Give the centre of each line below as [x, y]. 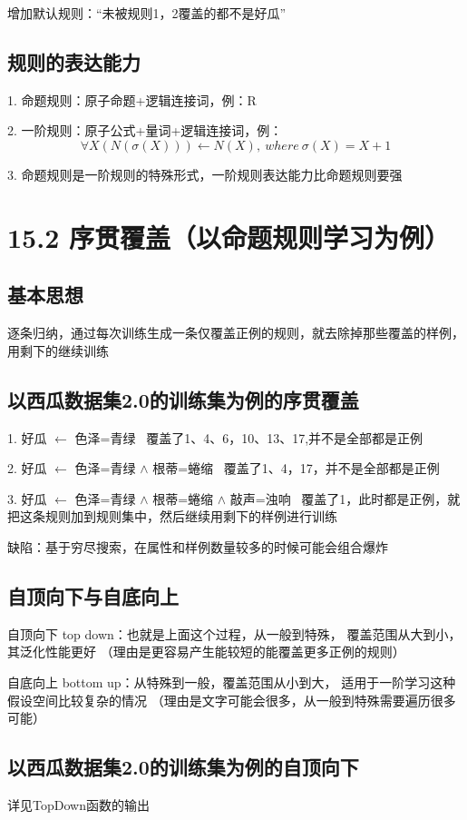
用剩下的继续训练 [58, 350]
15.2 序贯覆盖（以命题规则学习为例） [229, 237]
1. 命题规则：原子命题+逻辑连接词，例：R [132, 99]
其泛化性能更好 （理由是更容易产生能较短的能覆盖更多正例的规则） [206, 652]
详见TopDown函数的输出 [78, 804]
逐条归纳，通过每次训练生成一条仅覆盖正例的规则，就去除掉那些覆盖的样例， [236, 333]
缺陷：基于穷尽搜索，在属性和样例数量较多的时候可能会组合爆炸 [198, 546]
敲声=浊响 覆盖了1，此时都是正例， [339, 498]
